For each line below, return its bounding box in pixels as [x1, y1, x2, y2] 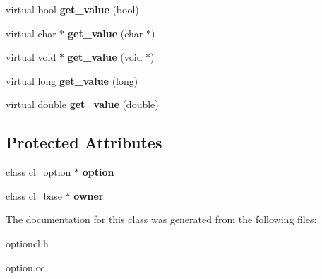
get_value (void [67, 49, 143, 64]
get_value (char [68, 25, 143, 40]
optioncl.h [6, 235, 49, 250]
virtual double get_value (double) [6, 97, 159, 112]
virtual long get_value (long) [6, 73, 138, 88]
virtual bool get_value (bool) [6, 2, 139, 16]
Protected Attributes [6, 131, 162, 153]
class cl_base [6, 188, 62, 203]
